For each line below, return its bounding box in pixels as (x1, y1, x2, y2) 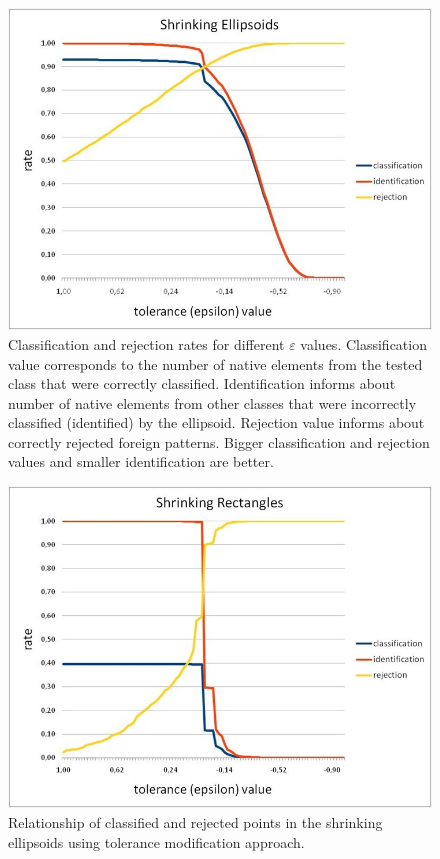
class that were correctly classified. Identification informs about (8, 373, 396, 394)
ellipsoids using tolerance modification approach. (8, 831, 305, 852)
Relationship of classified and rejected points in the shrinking (8, 812, 383, 832)
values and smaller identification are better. (8, 451, 274, 472)
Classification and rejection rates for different (8, 333, 285, 354)
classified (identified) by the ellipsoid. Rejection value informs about (8, 412, 425, 433)
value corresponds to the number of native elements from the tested (8, 353, 423, 374)
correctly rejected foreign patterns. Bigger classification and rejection (8, 431, 430, 452)
